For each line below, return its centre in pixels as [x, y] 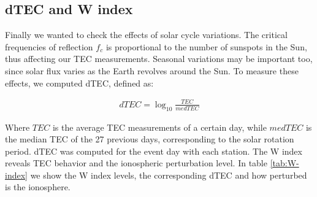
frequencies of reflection [49, 46]
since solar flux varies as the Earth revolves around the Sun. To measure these [152, 70]
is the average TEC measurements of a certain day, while [159, 127]
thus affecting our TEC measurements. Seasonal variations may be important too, [159, 59]
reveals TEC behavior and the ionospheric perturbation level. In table [136, 163]
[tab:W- [285, 163]
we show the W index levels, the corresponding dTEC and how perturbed [169, 175]
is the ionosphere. [38, 187]
